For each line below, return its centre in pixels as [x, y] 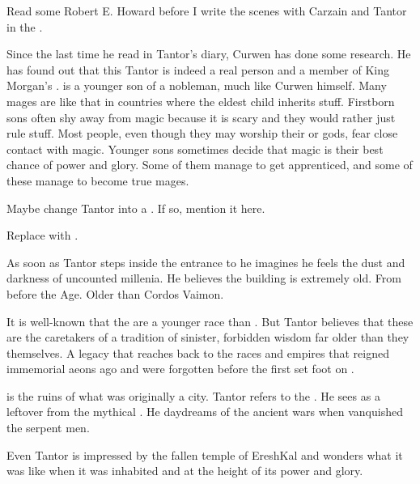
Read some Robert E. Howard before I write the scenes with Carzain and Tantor [207, 11]
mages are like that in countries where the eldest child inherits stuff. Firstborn [201, 101]
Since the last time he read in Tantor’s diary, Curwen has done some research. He [209, 54]
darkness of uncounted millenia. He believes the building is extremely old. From [204, 278]
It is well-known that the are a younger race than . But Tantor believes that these [210, 321]
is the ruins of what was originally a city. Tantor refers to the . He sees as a [193, 395]
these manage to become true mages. [98, 180]
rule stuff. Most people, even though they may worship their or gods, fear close [202, 133]
